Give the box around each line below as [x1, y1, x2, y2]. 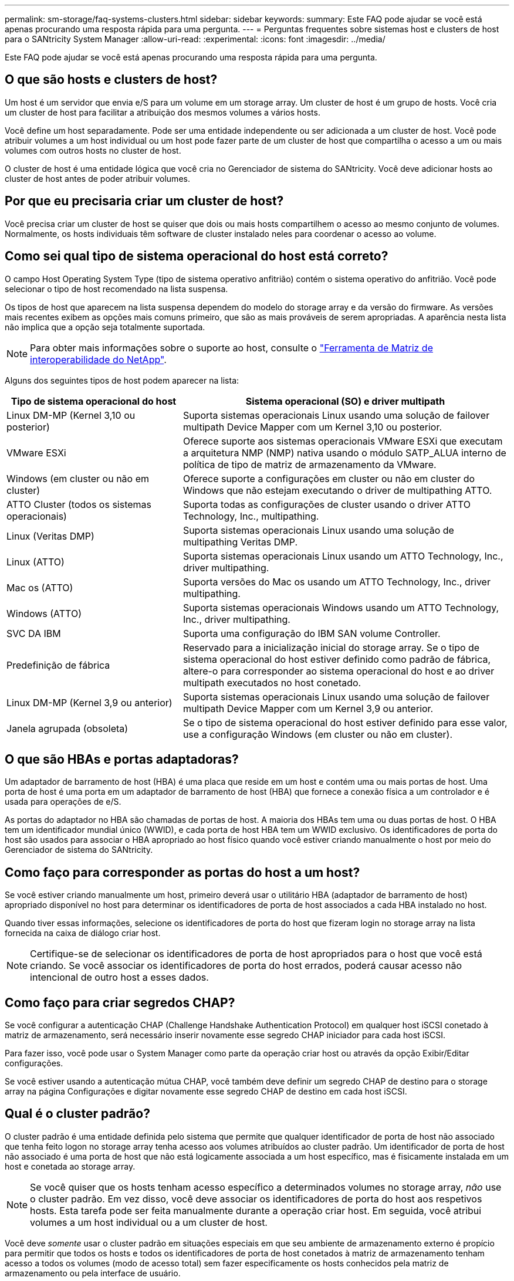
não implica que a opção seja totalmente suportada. [5, 321, 205, 332]
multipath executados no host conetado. [182, 676, 361, 689]
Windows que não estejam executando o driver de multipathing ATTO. [182, 484, 492, 496]
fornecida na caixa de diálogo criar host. [5, 928, 161, 938]
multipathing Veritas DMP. [182, 536, 297, 548]
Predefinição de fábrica [6, 659, 110, 671]
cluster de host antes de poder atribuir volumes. [5, 173, 190, 184]
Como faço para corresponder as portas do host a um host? [5, 865, 360, 880]
